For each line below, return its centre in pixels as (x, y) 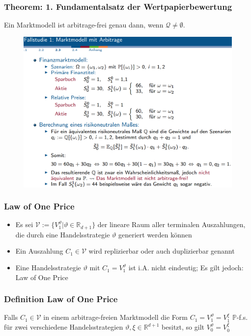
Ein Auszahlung (39, 251)
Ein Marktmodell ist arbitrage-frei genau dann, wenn (84, 25)
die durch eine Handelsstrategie (63, 234)
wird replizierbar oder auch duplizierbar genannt (162, 251)
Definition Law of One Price (61, 299)
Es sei (24, 224)
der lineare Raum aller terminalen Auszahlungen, (171, 224)
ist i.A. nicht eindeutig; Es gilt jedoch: (186, 268)
